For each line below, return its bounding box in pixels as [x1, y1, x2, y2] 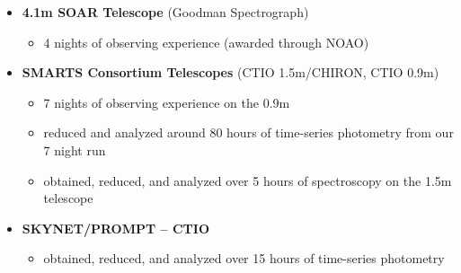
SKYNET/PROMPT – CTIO [22, 218, 209, 237]
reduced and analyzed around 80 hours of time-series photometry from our [43, 123, 454, 142]
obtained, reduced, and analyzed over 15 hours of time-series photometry [43, 249, 445, 268]
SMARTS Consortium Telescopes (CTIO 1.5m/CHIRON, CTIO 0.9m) [22, 63, 439, 82]
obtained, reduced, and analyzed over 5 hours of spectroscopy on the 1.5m [43, 171, 452, 189]
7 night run [43, 140, 106, 159]
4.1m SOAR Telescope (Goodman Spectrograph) [22, 3, 309, 21]
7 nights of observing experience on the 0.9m [43, 92, 290, 111]
